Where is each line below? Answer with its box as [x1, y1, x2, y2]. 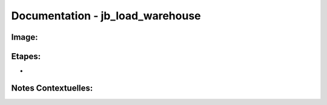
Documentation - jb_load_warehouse [11, 9, 201, 22]
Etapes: [11, 51, 41, 62]
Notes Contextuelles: [11, 83, 93, 93]
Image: [11, 32, 39, 42]
